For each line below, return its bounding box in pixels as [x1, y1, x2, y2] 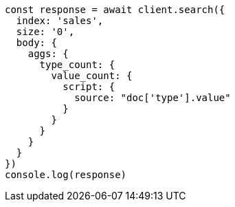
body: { [16, 37, 57, 48]
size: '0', [16, 26, 75, 37]
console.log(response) [5, 169, 127, 180]
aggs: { [27, 48, 69, 59]
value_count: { [51, 70, 133, 81]
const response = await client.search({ [5, 4, 225, 15]
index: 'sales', [16, 15, 104, 26]
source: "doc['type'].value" [74, 92, 231, 103]
